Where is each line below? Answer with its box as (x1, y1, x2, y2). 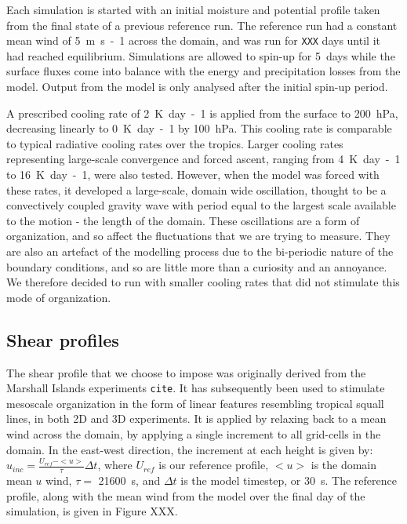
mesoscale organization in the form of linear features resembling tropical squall (6, 395, 384, 411)
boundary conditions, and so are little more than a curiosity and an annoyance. (6, 258, 387, 275)
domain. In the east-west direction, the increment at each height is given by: (6, 441, 373, 457)
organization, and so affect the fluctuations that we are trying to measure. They (6, 227, 391, 244)
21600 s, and (98, 472, 161, 488)
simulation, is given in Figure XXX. (6, 503, 178, 519)
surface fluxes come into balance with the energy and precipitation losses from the (6, 63, 401, 79)
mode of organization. (6, 289, 111, 305)
